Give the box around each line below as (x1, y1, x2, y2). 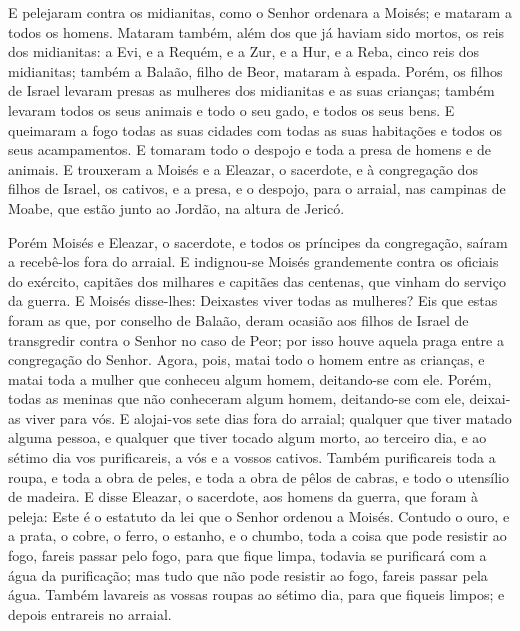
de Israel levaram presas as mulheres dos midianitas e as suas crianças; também (8, 80, 495, 101)
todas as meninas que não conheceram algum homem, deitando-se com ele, (8, 388, 465, 409)
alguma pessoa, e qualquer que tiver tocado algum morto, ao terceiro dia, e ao (8, 427, 487, 448)
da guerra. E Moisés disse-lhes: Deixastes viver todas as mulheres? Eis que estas (8, 290, 498, 311)
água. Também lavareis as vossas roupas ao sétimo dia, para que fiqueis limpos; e (8, 584, 505, 605)
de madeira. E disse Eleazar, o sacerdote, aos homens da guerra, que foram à (8, 486, 478, 507)
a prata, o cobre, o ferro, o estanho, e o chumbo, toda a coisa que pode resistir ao (8, 525, 507, 546)
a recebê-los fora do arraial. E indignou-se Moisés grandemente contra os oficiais (8, 251, 499, 272)
